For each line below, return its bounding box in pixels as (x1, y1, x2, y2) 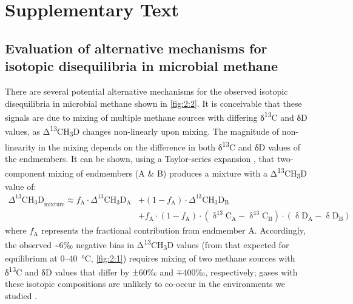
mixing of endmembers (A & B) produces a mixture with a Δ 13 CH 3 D (48, 165, 308, 181)
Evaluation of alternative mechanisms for (5, 38, 267, 57)
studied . (5, 289, 37, 302)
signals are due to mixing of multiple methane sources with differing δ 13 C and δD (5, 109, 308, 123)
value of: (5, 180, 36, 192)
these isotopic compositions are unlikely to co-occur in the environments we (5, 277, 286, 290)
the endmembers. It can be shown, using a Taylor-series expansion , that (5, 152, 275, 165)
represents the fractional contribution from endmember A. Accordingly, (41, 224, 306, 237)
